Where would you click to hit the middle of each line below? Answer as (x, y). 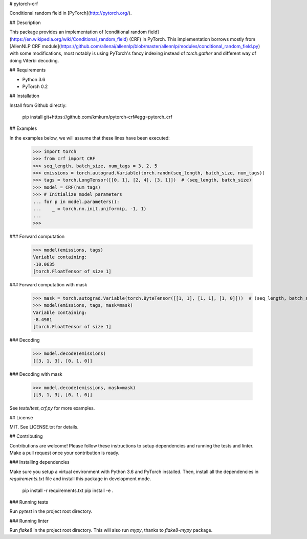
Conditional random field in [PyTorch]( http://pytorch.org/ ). (71, 13)
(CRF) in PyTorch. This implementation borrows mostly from (192, 39)
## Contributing (26, 436)
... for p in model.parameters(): (76, 201)
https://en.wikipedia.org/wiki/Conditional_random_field (69, 39)
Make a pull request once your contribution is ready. (64, 453)
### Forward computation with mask (48, 284)
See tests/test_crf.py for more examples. (52, 408)
